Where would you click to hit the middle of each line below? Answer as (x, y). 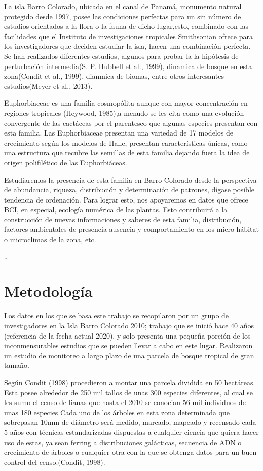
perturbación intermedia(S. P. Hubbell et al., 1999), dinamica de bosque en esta (128, 66)
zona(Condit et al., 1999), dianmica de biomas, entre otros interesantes (114, 76)
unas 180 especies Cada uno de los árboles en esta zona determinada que (117, 412)
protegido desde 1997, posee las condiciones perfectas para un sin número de (123, 16)
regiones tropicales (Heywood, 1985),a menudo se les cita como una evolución (124, 112)
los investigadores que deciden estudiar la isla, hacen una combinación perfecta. (127, 46)
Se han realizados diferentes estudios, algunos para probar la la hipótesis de (121, 56)
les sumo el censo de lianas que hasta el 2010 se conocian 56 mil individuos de (125, 402)
